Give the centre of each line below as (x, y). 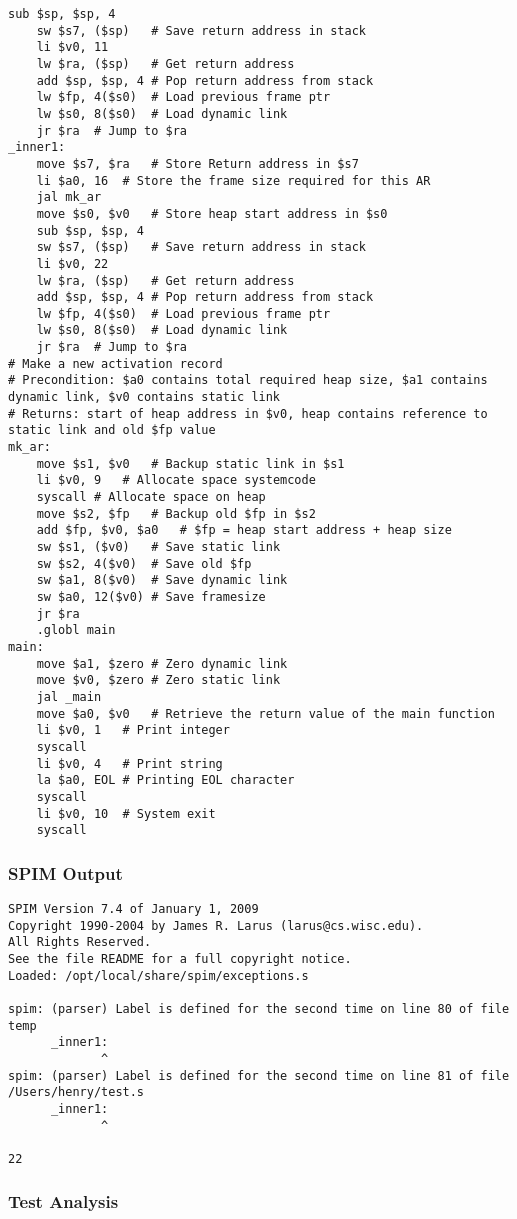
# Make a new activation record (115, 363)
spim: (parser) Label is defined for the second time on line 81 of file (259, 1075)
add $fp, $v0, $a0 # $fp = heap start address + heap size (244, 530)
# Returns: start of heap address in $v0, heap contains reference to (248, 413)
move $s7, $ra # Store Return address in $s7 (197, 163)
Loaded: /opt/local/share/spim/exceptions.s (158, 975)
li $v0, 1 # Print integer (133, 730)
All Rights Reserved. (80, 942)
